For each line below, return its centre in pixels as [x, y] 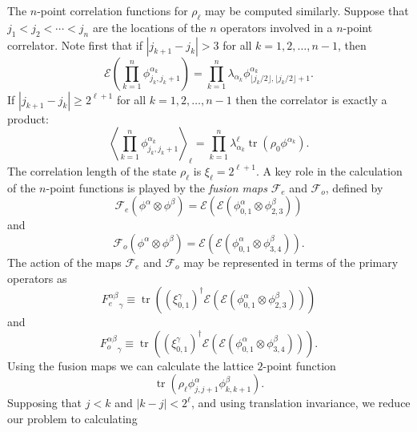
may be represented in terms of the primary [291, 262]
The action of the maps [64, 262]
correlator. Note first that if [75, 44]
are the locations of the [149, 27]
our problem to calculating [72, 418]
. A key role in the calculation [329, 170]
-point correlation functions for [112, 10]
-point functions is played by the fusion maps [157, 187]
